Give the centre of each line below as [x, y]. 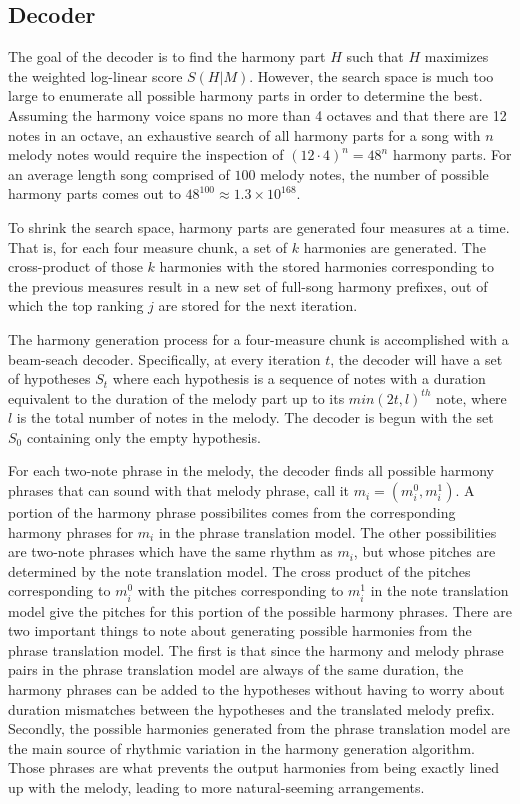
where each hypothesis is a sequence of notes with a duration [299, 378]
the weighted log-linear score [95, 75]
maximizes [456, 56]
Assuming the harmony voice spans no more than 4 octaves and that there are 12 [257, 114]
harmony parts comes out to [94, 193]
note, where [471, 397]
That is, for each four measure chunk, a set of [148, 246]
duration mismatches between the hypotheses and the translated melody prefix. [251, 708]
